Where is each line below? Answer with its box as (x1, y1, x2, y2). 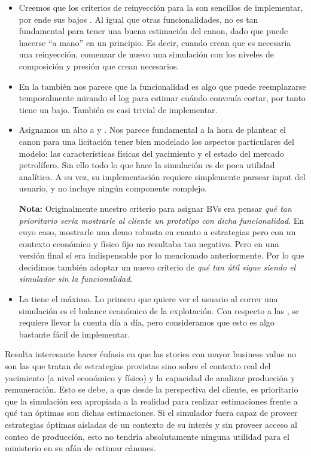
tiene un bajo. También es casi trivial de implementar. (19, 103, 218, 115)
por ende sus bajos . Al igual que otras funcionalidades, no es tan (19, 13, 258, 25)
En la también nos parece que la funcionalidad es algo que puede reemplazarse (19, 80, 306, 92)
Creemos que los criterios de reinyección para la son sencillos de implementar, (19, 1, 303, 13)
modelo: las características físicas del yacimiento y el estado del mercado (19, 147, 284, 159)
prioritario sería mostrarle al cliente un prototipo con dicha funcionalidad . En (19, 214, 304, 226)
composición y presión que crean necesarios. (19, 59, 179, 72)
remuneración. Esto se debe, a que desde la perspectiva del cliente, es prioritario (5, 383, 298, 396)
